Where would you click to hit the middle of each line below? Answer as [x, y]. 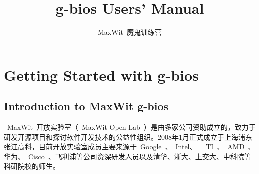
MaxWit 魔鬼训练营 [130, 32]
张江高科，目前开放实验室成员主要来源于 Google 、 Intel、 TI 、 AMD [124, 146]
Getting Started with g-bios [101, 74]
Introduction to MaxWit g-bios [86, 106]
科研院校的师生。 [32, 166]
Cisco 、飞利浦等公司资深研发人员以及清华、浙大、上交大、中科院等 [139, 156]
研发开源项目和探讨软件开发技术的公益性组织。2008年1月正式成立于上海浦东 [128, 136]
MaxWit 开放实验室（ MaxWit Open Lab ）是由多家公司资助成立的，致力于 [131, 127]
